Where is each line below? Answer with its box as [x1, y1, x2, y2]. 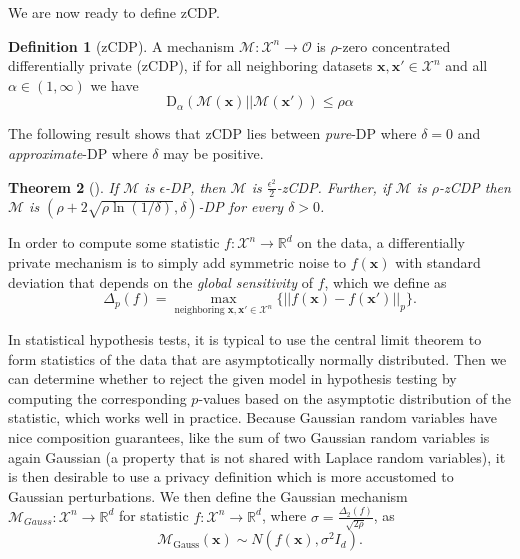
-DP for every [198, 196, 284, 217]
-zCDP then [438, 176, 511, 197]
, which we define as [324, 271, 447, 292]
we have [90, 74, 139, 95]
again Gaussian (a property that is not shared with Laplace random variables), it [8, 446, 506, 467]
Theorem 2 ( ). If [8, 176, 119, 197]
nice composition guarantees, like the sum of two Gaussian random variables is [8, 426, 490, 447]
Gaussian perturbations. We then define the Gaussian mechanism [8, 485, 408, 506]
